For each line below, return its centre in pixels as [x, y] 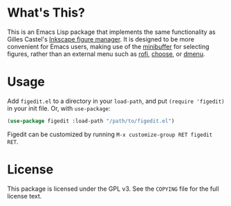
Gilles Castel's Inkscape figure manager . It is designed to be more [101, 39]
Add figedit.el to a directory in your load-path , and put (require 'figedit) [116, 101]
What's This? [46, 13]
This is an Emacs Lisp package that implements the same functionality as [111, 32]
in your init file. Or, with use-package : [59, 108]
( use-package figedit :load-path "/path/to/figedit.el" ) [91, 121]
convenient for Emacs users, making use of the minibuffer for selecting [108, 46]
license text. [25, 196]
